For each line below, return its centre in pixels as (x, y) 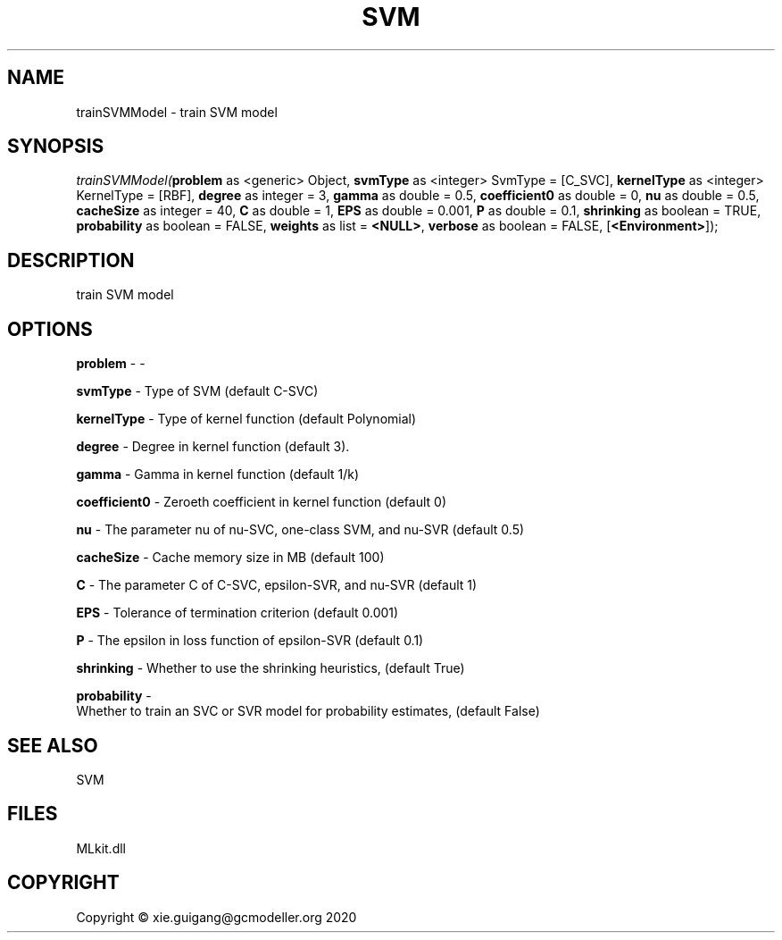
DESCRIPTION (71, 260)
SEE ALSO (53, 745)
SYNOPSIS (56, 147)
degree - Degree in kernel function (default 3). (213, 447)
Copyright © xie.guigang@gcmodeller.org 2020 (216, 917)
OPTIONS (50, 329)
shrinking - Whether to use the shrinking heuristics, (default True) (270, 668)
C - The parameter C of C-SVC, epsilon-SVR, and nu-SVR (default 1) (277, 585)
